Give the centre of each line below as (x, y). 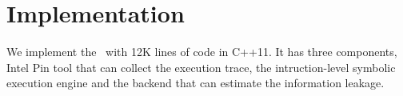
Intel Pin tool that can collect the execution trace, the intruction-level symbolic (201, 67)
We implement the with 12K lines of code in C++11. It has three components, (202, 52)
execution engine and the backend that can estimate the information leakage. (196, 83)
